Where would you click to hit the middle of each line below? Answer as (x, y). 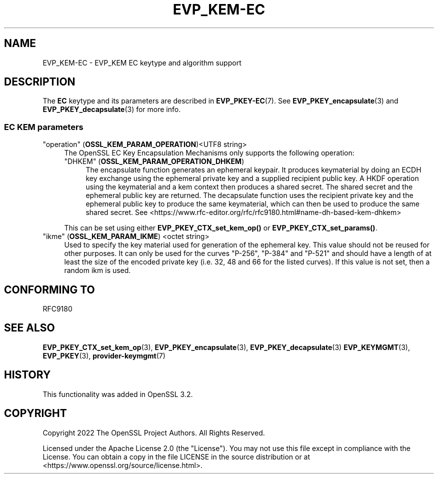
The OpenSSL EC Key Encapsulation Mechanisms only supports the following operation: (209, 153)
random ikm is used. (97, 270)
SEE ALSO (29, 328)
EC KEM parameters (44, 127)
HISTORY (27, 375)
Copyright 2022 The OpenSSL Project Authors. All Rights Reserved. (154, 432)
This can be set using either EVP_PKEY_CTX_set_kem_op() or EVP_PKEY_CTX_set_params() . (221, 228)
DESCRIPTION (40, 82)
